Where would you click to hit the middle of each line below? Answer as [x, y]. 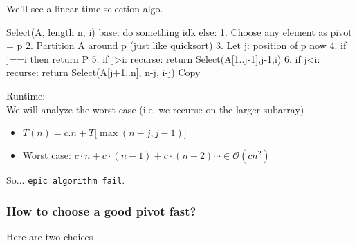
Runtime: [26, 95]
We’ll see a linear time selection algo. [85, 8]
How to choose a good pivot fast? [101, 210]
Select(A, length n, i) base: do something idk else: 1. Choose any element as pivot [179, 31]
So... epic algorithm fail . [66, 180]
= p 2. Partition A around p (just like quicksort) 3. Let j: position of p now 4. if [176, 45]
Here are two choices [50, 237]
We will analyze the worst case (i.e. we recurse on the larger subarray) [155, 109]
